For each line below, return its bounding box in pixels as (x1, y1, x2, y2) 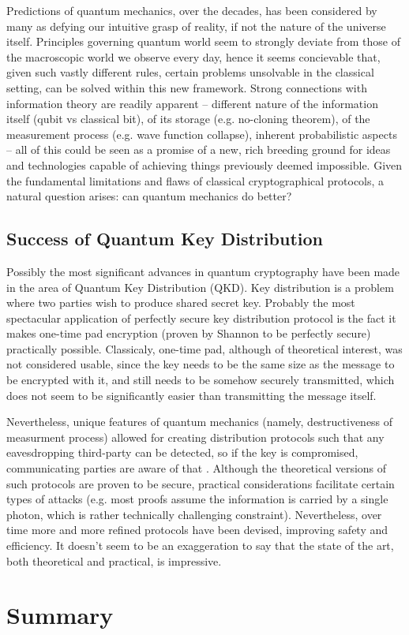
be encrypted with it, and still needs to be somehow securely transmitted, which (6, 372, 395, 388)
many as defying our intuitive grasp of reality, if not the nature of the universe (6, 17, 386, 34)
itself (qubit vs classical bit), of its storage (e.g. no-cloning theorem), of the (6, 110, 370, 127)
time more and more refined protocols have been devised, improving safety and (6, 521, 388, 538)
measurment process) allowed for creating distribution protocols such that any (6, 428, 385, 445)
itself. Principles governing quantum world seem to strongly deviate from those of (6, 33, 400, 50)
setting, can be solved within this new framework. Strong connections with (6, 79, 367, 95)
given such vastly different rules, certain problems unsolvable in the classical (6, 64, 374, 80)
